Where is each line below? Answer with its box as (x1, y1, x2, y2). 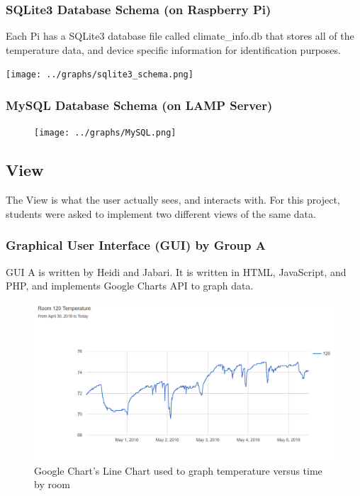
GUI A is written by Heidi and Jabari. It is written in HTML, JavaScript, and (6, 264, 347, 279)
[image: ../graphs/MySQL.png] (34, 128, 176, 138)
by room (34, 477, 70, 492)
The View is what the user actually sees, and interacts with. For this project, (6, 192, 340, 207)
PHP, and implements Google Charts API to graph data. (6, 278, 254, 293)
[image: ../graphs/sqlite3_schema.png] (6, 70, 193, 80)
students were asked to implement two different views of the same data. (6, 206, 316, 221)
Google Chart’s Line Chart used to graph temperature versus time (34, 463, 322, 478)
